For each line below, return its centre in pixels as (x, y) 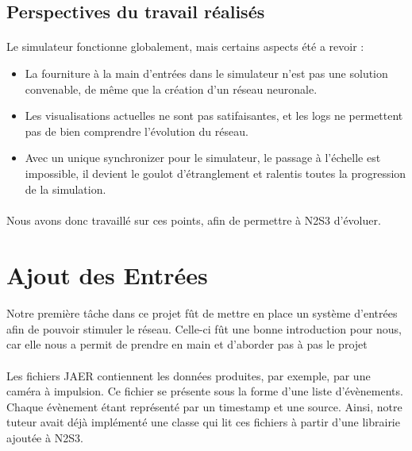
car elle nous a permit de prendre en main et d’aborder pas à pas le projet (187, 344)
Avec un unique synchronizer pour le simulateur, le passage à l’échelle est (203, 158)
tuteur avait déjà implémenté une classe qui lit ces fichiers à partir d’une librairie (203, 422)
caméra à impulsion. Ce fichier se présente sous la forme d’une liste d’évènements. (205, 391)
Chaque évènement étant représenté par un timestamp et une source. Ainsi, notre (204, 406)
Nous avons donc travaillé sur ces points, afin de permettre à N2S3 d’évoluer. (194, 220)
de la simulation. (65, 189)
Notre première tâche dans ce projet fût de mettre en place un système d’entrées (202, 313)
